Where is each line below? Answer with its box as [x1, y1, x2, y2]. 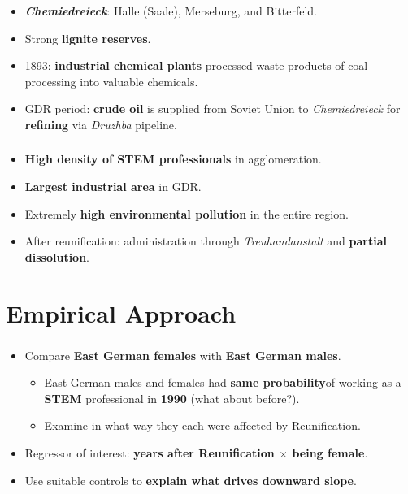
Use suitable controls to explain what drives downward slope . [24, 471, 357, 488]
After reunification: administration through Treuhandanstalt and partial [24, 232, 387, 249]
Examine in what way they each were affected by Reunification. [44, 417, 361, 434]
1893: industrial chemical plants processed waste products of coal [24, 57, 368, 74]
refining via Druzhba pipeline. [24, 115, 177, 132]
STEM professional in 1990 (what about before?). [44, 389, 300, 406]
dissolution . [24, 248, 90, 265]
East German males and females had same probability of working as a [44, 374, 401, 391]
